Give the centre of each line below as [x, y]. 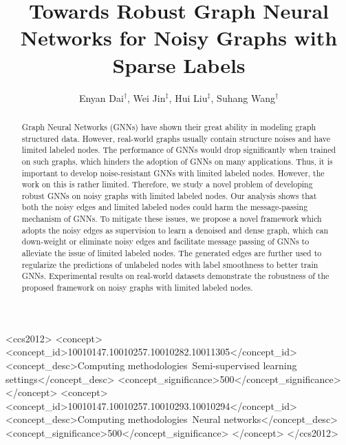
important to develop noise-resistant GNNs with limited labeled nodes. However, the [173, 173]
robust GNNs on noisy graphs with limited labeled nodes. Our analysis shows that [169, 195]
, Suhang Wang [243, 97]
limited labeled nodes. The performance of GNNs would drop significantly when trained [179, 150]
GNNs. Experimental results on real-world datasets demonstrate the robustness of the [175, 276]
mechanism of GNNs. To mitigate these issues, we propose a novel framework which [172, 219]
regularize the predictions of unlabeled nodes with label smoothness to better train [170, 264]
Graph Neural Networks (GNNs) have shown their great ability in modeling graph [169, 126]
